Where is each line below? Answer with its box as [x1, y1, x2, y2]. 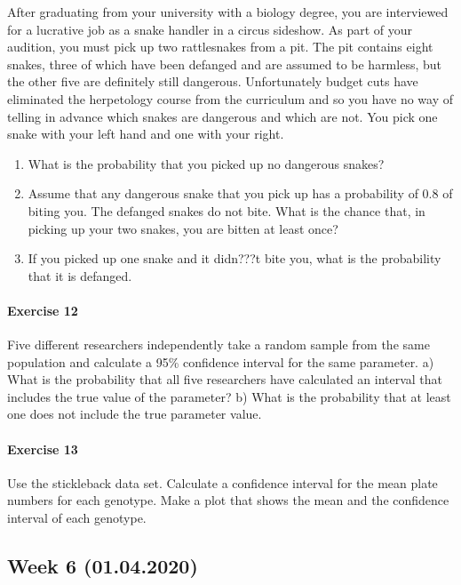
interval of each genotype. [7, 509, 147, 527]
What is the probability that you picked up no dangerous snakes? [28, 154, 385, 172]
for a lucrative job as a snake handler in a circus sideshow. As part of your [7, 20, 413, 38]
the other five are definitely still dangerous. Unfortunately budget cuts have [7, 72, 418, 91]
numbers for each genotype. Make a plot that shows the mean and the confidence [7, 491, 449, 509]
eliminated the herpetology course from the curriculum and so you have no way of [7, 89, 454, 108]
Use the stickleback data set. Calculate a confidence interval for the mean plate [7, 473, 438, 492]
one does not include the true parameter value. [7, 405, 262, 423]
